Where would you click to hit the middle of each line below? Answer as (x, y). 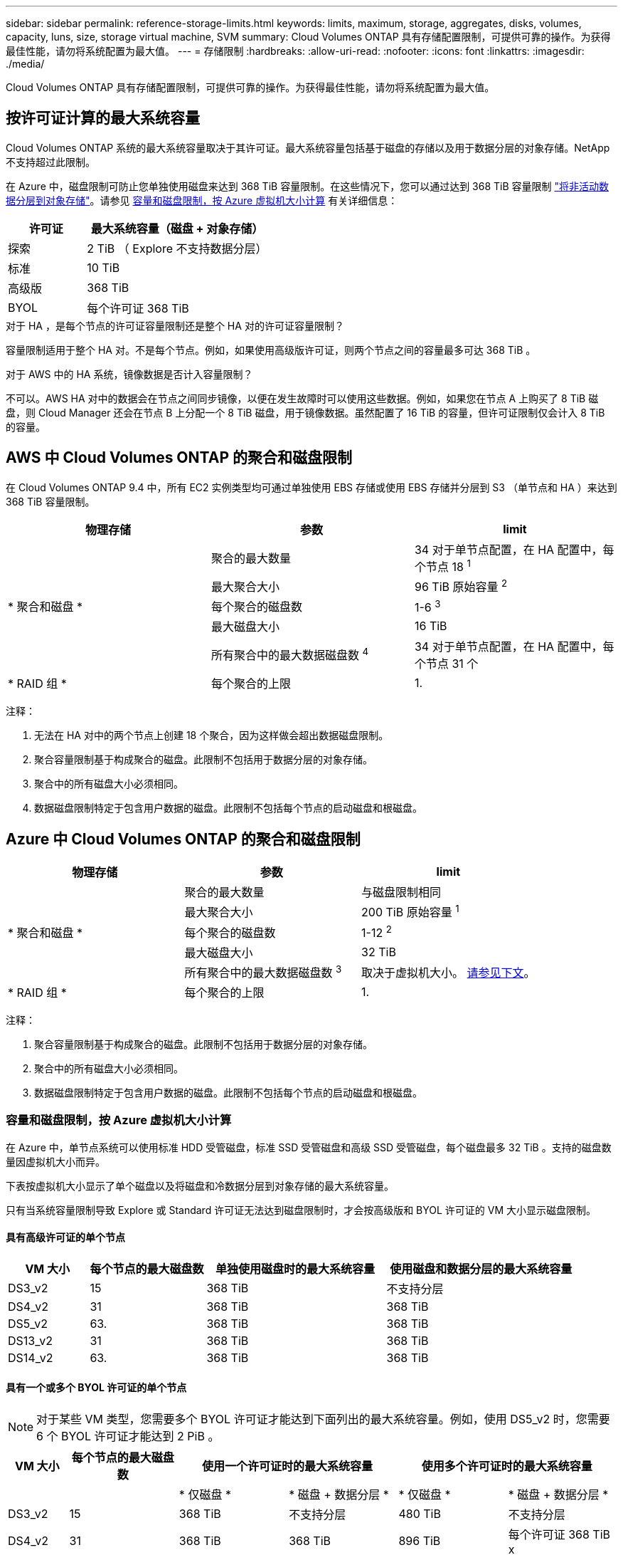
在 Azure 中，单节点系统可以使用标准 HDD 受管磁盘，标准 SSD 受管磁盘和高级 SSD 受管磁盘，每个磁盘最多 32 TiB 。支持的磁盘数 (309, 1147)
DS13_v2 (30, 1340)
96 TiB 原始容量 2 (461, 586)
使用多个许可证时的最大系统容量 (507, 1466)
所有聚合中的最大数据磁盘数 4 (290, 654)
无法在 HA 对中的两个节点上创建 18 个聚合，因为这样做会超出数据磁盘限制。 (212, 735)
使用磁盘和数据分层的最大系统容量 (481, 1268)
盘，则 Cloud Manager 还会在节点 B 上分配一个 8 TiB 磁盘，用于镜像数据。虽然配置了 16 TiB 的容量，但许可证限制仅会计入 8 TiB (305, 412)
